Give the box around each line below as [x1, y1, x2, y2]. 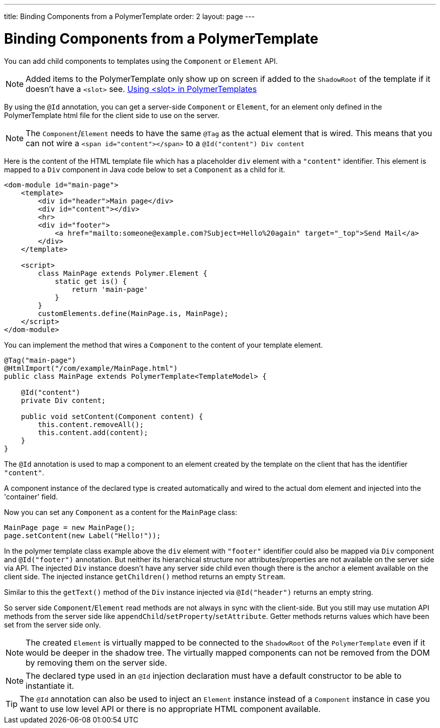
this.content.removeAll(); [38, 420, 144, 429]
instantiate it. [26, 680, 74, 691]
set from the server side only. [4, 620, 101, 629]
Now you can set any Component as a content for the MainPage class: [4, 507, 237, 516]
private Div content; [21, 396, 106, 404]
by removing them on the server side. [26, 657, 167, 668]
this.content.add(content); [38, 428, 148, 437]
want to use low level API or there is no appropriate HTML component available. [20, 703, 321, 714]
